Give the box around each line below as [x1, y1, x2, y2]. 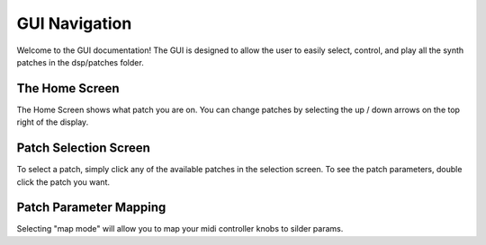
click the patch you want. [16, 176, 110, 188]
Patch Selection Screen [16, 140, 150, 156]
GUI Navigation [16, 13, 132, 33]
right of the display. [16, 117, 89, 127]
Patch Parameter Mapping [16, 200, 166, 215]
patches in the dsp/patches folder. [16, 57, 144, 67]
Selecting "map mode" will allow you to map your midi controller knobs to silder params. [16, 223, 344, 234]
